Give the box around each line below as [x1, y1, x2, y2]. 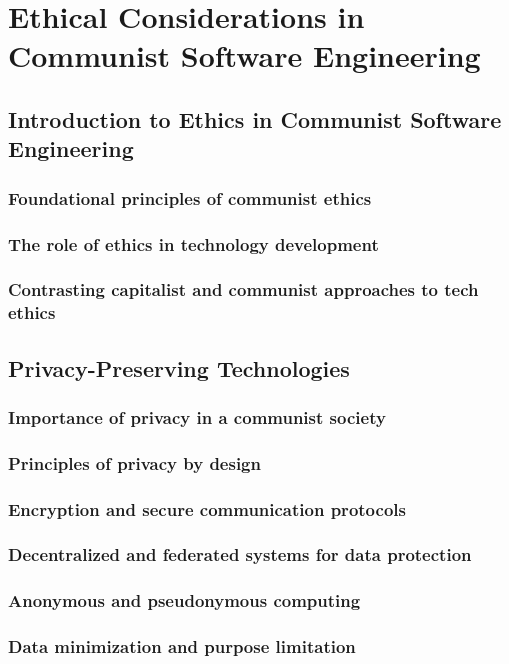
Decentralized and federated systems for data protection [8, 542, 472, 567]
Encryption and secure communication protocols [8, 496, 406, 521]
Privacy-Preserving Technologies [8, 352, 350, 383]
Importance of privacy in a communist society [8, 404, 386, 429]
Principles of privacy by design [8, 450, 261, 475]
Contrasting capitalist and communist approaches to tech [8, 277, 479, 302]
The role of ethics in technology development [8, 231, 379, 256]
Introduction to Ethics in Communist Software [8, 103, 502, 134]
